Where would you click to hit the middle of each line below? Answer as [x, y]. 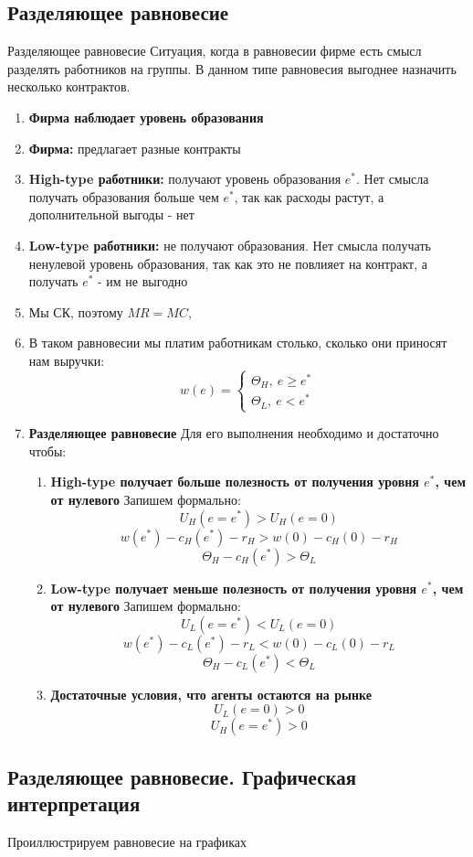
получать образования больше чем [124, 196]
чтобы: [47, 450]
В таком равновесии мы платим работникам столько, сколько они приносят [238, 343]
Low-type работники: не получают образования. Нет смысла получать [230, 245]
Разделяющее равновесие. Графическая [182, 776]
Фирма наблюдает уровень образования [146, 117]
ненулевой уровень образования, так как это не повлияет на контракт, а [228, 263]
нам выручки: [67, 360]
